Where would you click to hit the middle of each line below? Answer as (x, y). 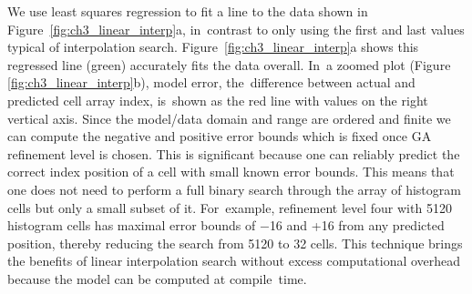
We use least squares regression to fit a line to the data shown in (188, 11)
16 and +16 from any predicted (357, 225)
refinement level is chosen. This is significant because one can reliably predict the (234, 153)
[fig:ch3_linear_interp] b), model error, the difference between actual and (211, 82)
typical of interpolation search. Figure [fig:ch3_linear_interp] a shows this (213, 47)
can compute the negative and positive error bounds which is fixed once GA (220, 136)
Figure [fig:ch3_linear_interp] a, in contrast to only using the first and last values (236, 29)
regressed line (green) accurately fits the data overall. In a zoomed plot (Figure (229, 64)
